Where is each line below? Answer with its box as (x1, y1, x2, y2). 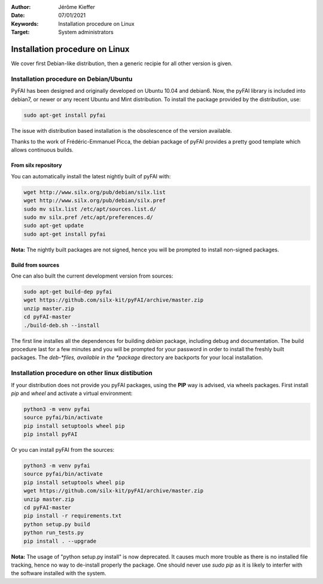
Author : (11, 4, 31, 10)
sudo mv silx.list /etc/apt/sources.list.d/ (23, 205, 157, 212)
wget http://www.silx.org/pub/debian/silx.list (23, 188, 166, 196)
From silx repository (11, 162, 62, 169)
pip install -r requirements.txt (23, 512, 122, 519)
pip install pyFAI (23, 431, 78, 438)
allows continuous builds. (11, 147, 74, 154)
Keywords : (11, 20, 39, 27)
